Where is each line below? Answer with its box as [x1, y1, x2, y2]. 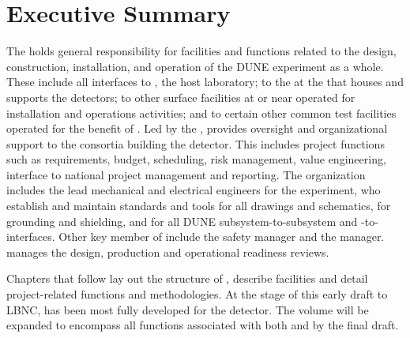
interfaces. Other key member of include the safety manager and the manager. [6, 228, 385, 245]
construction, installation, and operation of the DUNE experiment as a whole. [6, 58, 384, 74]
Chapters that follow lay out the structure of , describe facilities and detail [6, 270, 368, 287]
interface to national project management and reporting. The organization [6, 166, 366, 182]
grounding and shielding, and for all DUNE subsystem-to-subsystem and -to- [6, 212, 378, 229]
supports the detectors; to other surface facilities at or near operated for [6, 88, 355, 105]
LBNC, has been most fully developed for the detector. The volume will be [6, 301, 369, 317]
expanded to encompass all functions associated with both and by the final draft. [6, 317, 399, 333]
